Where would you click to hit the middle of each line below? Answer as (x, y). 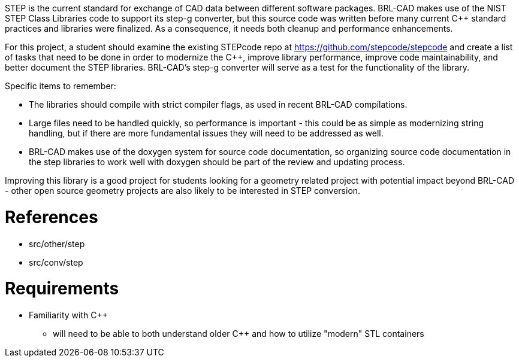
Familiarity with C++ (68, 315)
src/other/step (57, 244)
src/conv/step (56, 262)
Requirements (62, 289)
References (52, 217)
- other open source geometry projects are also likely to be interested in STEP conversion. (183, 191)
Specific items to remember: (61, 86)
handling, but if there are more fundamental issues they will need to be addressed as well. (206, 133)
